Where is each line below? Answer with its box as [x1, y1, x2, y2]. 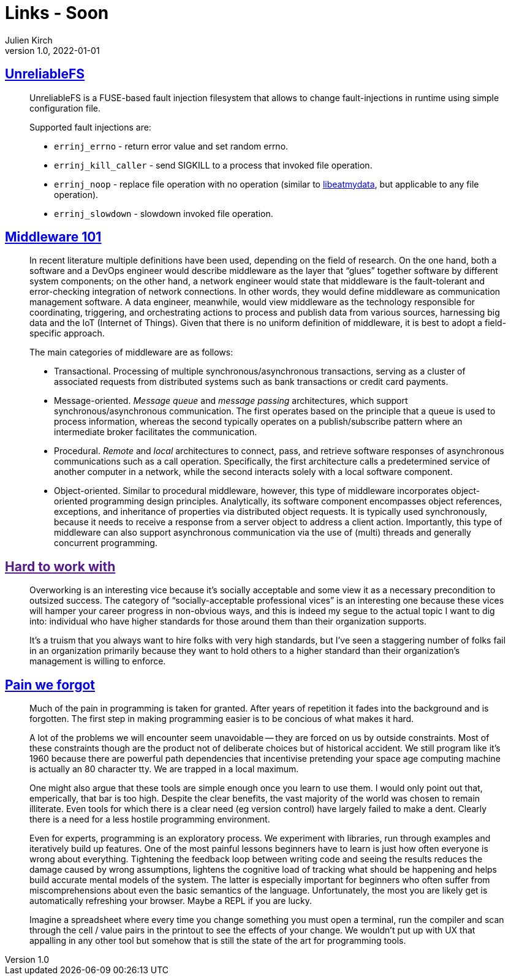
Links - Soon [5, 2, 109, 23]
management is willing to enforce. [29, 656, 166, 667]
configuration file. [29, 102, 100, 113]
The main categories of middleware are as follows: [29, 347, 233, 358]
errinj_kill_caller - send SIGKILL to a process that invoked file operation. [54, 159, 373, 170]
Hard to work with [5, 558, 116, 574]
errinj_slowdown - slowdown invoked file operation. [54, 208, 273, 219]
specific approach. [29, 328, 105, 339]
